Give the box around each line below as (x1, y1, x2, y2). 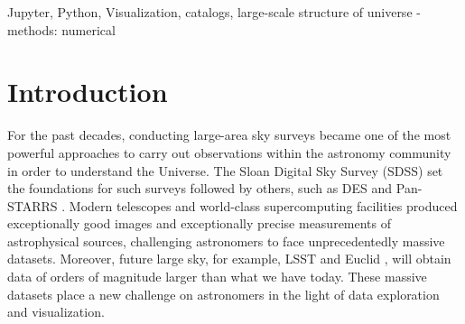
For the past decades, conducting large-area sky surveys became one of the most (7, 125, 451, 144)
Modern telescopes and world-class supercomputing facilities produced (69, 196, 458, 215)
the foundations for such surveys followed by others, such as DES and (7, 179, 393, 198)
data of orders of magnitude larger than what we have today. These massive (7, 267, 427, 286)
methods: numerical (7, 20, 116, 39)
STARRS (7, 196, 58, 215)
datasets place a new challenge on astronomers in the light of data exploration (7, 284, 440, 303)
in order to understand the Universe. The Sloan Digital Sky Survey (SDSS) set (7, 161, 443, 180)
